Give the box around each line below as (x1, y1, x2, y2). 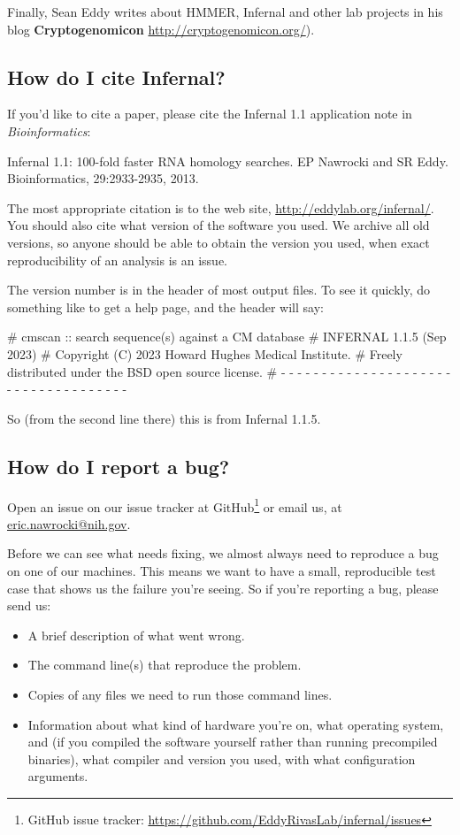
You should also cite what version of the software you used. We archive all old (7, 216, 430, 234)
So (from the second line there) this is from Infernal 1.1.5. (7, 409, 321, 427)
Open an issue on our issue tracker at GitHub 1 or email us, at (7, 494, 342, 516)
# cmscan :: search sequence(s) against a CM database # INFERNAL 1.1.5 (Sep (7, 327, 447, 346)
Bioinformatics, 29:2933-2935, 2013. (7, 169, 199, 188)
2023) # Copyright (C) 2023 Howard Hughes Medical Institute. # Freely (7, 344, 402, 363)
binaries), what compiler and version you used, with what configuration (27, 749, 416, 768)
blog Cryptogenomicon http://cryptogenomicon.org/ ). (7, 19, 315, 38)
